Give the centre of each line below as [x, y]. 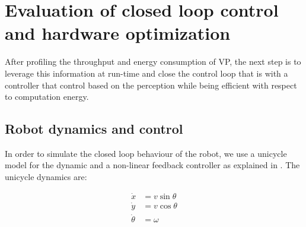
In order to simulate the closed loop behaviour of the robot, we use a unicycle [146, 153]
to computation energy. [47, 97]
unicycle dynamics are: [46, 177]
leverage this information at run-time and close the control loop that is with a [146, 73]
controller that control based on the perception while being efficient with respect [151, 85]
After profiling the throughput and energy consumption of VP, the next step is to [153, 62]
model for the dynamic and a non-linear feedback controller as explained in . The [152, 165]
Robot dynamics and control [94, 129]
